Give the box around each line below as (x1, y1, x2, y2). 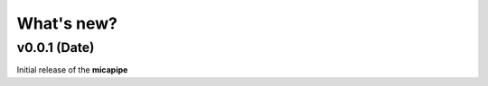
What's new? (16, 13, 117, 33)
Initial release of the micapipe (16, 64, 128, 75)
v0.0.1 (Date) (16, 39, 95, 56)
